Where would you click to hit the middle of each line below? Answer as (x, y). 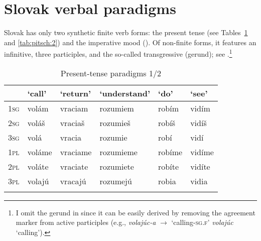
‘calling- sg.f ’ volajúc (202, 222)
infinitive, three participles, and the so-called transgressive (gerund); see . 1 (118, 53)
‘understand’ (125, 93)
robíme (170, 152)
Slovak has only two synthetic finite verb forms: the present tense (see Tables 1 (126, 32)
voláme (40, 152)
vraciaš (72, 123)
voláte (38, 166)
